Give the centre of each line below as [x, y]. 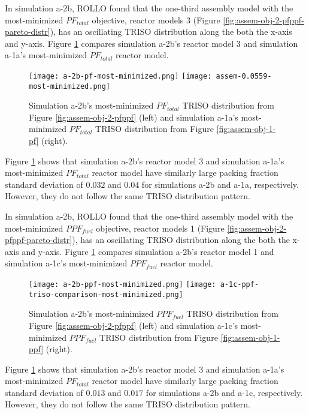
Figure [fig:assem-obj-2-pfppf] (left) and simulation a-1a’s [134, 117]
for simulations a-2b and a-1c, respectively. [224, 392]
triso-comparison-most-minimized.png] [106, 294]
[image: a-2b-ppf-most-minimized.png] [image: [122, 284]
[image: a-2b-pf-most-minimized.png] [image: [120, 76]
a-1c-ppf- [240, 284]
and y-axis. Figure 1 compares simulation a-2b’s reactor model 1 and [148, 251]
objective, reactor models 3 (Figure [156, 19]
